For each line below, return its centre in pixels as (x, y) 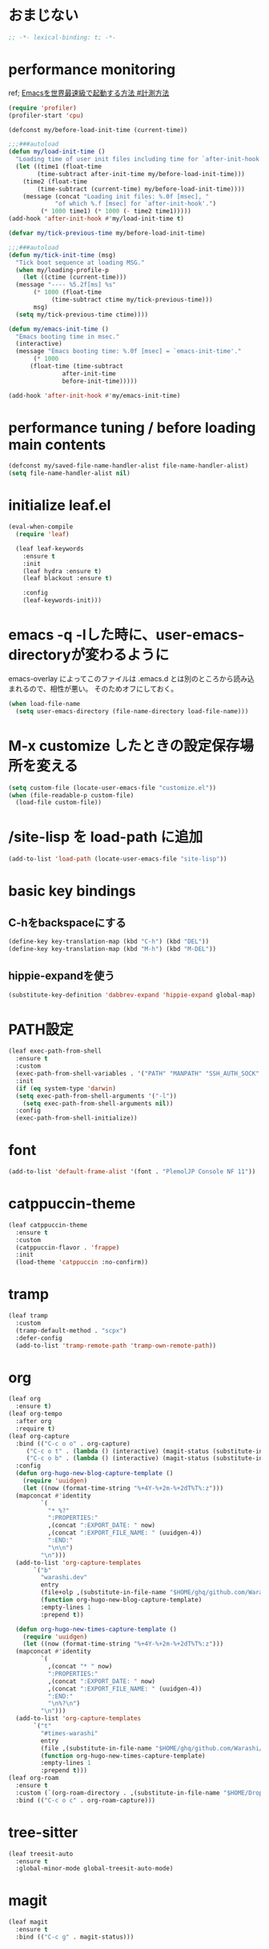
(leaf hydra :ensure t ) (62, 571)
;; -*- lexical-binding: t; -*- (62, 37)
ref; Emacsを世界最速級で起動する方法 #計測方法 (89, 93)
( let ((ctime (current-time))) (75, 277)
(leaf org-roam (34, 1778)
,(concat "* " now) (80, 1666)
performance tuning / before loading (132, 427)
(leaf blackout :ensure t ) (68, 579)
